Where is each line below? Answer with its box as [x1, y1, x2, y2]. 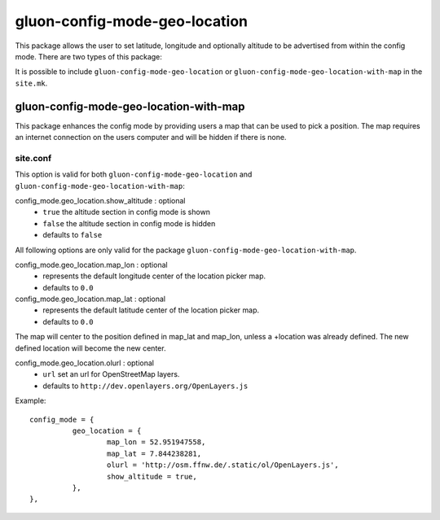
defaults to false [42, 230, 103, 240]
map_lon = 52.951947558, [106, 438, 206, 447]
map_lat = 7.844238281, [106, 448, 202, 458]
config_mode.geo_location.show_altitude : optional [15, 195, 186, 205]
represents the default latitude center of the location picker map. [42, 305, 260, 315]
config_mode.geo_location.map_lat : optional [15, 294, 166, 304]
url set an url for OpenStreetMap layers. [42, 369, 180, 379]
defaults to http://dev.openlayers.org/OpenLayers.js [42, 381, 249, 391]
